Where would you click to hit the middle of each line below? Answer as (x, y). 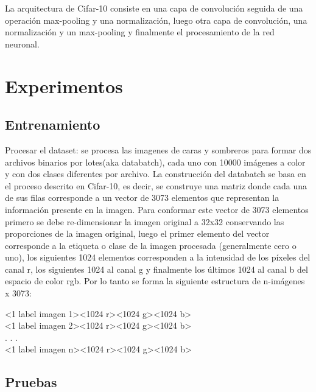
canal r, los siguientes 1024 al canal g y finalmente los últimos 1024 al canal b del (156, 269)
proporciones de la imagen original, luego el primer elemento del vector (137, 233)
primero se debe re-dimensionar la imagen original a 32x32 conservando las (145, 221)
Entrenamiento (53, 124)
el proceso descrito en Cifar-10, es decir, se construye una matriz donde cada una (156, 185)
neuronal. (22, 44)
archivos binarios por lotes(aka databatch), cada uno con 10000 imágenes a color (155, 162)
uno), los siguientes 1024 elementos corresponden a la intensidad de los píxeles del (158, 257)
